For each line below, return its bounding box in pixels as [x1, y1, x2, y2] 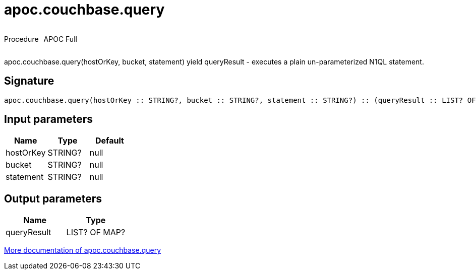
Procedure [4, 34, 39, 43]
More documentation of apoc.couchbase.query [4, 246, 161, 255]
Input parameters [4, 113, 93, 126]
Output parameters [4, 192, 102, 205]
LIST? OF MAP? [66, 227, 126, 238]
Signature [4, 75, 54, 88]
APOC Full [43, 34, 77, 43]
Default [95, 135, 124, 146]
